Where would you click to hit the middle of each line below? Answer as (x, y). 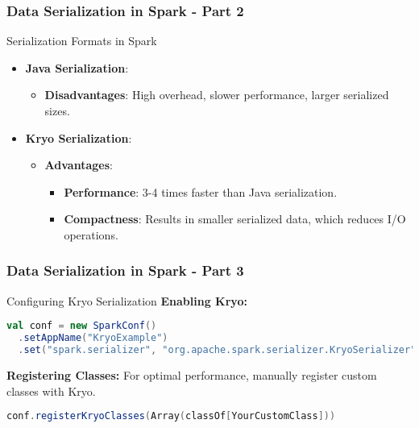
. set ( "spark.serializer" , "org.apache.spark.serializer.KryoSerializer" (217, 350)
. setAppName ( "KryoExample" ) (93, 338)
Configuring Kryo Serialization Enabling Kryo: (127, 300)
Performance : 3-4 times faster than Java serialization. (201, 191)
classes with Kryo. (51, 391)
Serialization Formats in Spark (82, 41)
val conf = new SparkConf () (82, 326)
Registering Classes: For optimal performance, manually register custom (192, 375)
